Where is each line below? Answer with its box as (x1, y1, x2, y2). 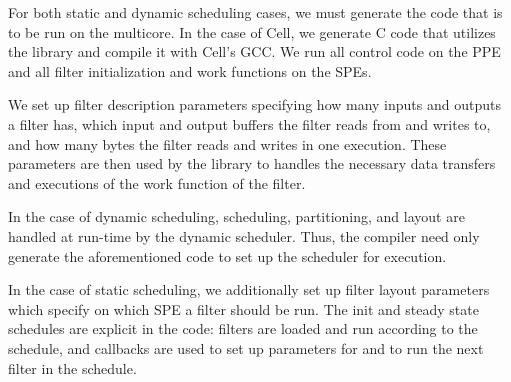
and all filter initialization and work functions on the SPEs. (8, 60, 372, 81)
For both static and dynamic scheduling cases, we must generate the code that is (8, 2, 503, 22)
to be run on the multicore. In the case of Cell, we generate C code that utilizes (8, 21, 496, 42)
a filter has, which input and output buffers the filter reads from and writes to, (8, 113, 491, 134)
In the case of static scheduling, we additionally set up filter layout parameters (8, 279, 490, 300)
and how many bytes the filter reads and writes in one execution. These (8, 133, 447, 154)
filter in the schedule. (8, 357, 137, 378)
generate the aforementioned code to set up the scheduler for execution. (8, 245, 447, 266)
